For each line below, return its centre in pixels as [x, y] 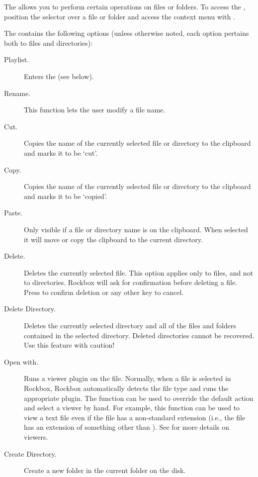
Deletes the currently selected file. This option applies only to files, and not [139, 272]
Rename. [17, 93]
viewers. [36, 437]
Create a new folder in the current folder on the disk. [105, 470]
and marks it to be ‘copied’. [66, 196]
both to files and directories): [48, 43]
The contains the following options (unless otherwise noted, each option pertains [127, 33]
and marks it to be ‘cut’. [61, 152]
